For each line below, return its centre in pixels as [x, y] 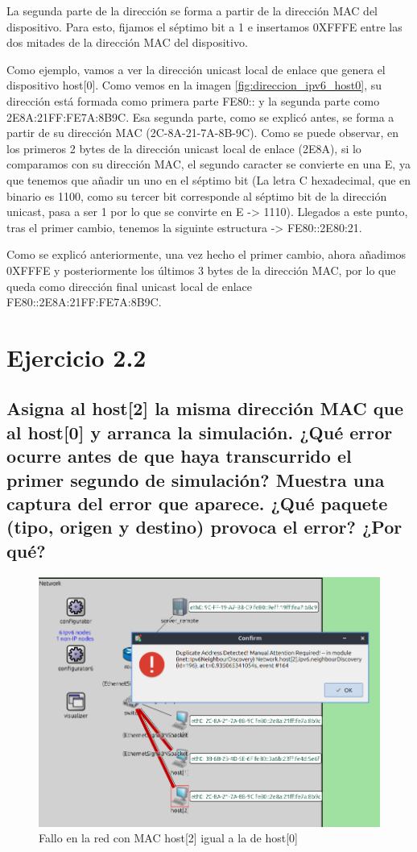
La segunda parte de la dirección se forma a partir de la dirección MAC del [192, 10]
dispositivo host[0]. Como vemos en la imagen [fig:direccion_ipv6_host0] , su [194, 85]
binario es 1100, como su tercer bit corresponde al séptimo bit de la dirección [197, 195]
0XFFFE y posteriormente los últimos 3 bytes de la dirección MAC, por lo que [201, 270]
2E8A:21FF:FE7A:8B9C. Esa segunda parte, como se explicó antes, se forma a [200, 116]
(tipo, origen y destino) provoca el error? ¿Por [204, 527]
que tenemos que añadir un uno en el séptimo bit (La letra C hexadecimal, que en [209, 179]
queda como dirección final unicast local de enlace [129, 286]
